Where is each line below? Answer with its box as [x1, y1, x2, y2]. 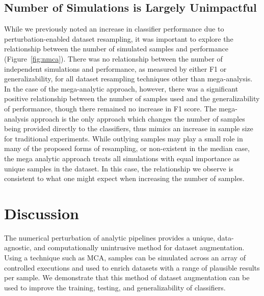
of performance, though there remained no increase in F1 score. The [4, 103, 217, 113]
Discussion [4, 202, 79, 223]
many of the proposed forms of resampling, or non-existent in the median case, [4, 143, 250, 154]
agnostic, [4, 242, 32, 253]
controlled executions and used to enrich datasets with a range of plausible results [4, 262, 260, 273]
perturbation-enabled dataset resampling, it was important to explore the [4, 33, 233, 44]
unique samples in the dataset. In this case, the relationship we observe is [4, 163, 233, 173]
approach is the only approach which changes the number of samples [31, 113, 245, 124]
